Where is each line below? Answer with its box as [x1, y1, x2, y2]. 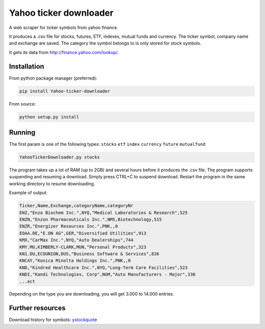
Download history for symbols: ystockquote [9, 317, 98, 323]
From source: [9, 101, 36, 107]
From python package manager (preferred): [9, 75, 98, 81]
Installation [9, 62, 44, 71]
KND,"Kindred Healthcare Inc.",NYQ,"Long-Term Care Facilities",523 [19, 265, 188, 270]
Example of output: [9, 190, 48, 196]
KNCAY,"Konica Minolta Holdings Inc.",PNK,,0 [19, 258, 131, 264]
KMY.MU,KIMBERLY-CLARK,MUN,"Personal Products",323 [19, 244, 147, 250]
